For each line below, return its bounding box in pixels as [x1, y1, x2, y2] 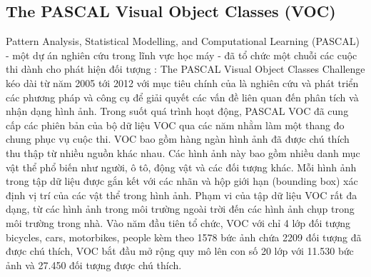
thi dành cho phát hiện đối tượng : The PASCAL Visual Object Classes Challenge [6, 61, 365, 76]
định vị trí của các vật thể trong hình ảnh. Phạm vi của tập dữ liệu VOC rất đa [6, 187, 357, 202]
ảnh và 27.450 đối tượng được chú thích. [6, 257, 182, 272]
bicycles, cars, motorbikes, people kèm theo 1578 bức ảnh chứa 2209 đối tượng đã [6, 229, 362, 244]
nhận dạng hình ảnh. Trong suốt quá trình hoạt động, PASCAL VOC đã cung [6, 104, 349, 119]
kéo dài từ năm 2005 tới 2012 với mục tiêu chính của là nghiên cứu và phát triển [6, 75, 359, 90]
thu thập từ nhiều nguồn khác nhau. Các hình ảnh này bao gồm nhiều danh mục [6, 145, 360, 160]
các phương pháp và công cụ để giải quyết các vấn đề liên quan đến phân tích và [6, 89, 359, 104]
